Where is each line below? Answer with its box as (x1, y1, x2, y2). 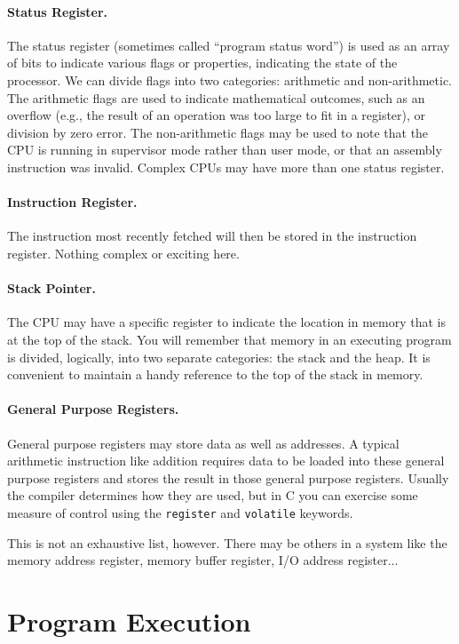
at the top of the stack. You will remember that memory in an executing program (7, 330, 452, 348)
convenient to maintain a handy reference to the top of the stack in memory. (7, 365, 423, 384)
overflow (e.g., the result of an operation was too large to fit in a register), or (7, 106, 426, 124)
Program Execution (7, 602, 251, 639)
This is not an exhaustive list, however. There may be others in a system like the (7, 533, 447, 552)
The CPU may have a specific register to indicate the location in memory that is (7, 313, 446, 331)
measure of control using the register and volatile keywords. (7, 503, 353, 521)
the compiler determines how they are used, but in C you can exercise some (7, 486, 418, 505)
